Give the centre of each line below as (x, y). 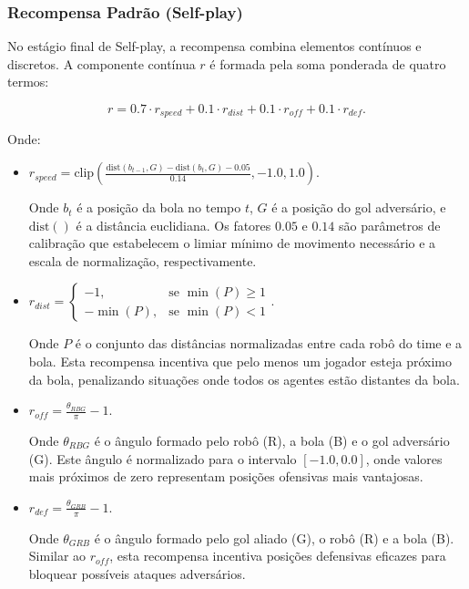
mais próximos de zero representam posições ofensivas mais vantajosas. (226, 476)
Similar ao (57, 556)
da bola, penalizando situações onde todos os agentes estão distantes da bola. (244, 379)
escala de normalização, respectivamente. (143, 260)
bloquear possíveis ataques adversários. (137, 573)
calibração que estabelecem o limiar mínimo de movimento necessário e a (232, 243)
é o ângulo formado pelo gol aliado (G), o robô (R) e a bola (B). (274, 537)
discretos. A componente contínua (102, 63)
